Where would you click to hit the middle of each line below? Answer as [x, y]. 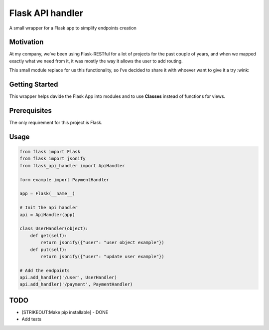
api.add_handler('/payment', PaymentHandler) [76, 284]
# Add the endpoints [45, 270]
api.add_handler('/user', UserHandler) [68, 278]
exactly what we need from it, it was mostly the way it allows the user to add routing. [96, 61]
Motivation [26, 42]
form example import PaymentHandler [65, 179]
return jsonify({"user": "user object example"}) [102, 243]
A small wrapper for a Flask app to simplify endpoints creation [73, 28]
